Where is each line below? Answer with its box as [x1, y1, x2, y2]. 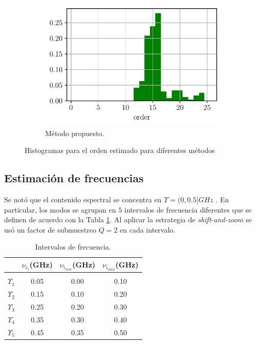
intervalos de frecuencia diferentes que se [124, 204, 252, 215]
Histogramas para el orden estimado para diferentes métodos [25, 145, 215, 156]
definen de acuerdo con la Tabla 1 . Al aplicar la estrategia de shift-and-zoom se [4, 214, 252, 225]
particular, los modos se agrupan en [4, 204, 116, 215]
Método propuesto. [45, 127, 104, 138]
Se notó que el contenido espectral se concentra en [4, 194, 162, 204]
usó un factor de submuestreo [4, 224, 96, 235]
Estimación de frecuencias [4, 170, 144, 186]
